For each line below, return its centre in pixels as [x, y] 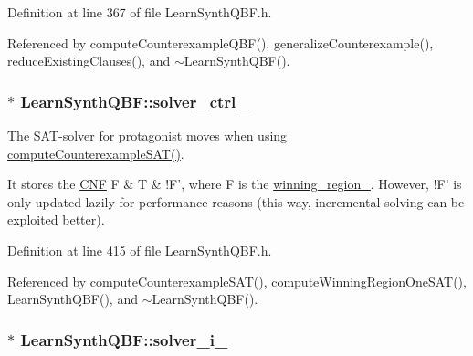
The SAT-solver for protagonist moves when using [147, 135]
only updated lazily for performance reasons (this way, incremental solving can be [236, 201]
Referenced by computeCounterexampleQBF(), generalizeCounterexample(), [221, 42]
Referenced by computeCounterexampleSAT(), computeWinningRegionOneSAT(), [237, 281]
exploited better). [56, 220]
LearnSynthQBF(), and [73, 299]
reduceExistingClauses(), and [89, 61]
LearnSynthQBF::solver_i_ [124, 339]
